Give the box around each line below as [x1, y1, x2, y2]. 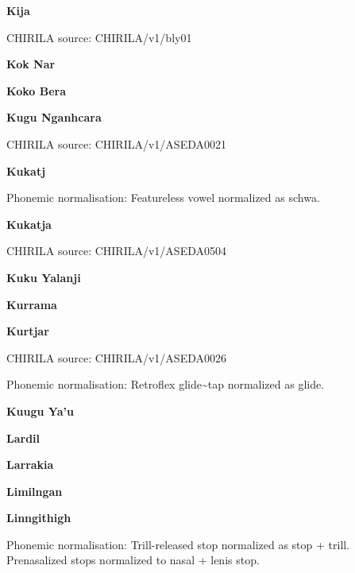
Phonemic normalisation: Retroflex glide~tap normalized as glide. [6, 376, 325, 393]
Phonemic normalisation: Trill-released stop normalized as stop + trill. [6, 536, 350, 552]
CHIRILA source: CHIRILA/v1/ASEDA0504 [6, 242, 226, 259]
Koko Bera [6, 82, 66, 99]
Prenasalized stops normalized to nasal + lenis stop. [6, 552, 260, 568]
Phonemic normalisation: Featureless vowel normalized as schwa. [6, 189, 320, 206]
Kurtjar [6, 323, 49, 339]
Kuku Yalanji [6, 269, 81, 285]
